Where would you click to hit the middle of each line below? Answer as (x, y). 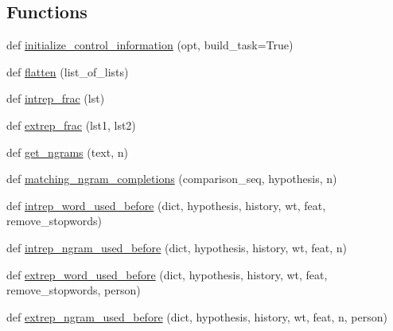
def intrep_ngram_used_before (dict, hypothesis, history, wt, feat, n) (177, 247)
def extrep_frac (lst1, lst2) (71, 125)
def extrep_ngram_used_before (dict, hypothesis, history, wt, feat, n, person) (197, 316)
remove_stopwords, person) (74, 290)
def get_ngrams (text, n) (67, 152)
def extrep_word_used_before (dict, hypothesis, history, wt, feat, (167, 274)
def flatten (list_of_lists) (68, 71)
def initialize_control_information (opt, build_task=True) (150, 45)
